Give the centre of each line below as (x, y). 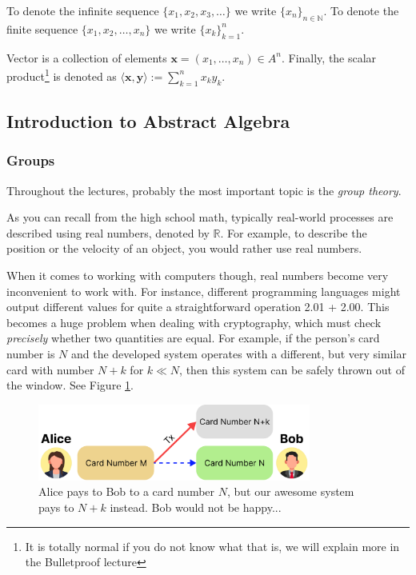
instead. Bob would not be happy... (196, 507)
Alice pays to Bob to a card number (127, 491)
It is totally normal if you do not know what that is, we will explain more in (212, 546)
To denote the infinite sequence (83, 10)
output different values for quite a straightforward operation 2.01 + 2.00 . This (198, 307)
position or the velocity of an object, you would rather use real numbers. (184, 248)
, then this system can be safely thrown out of (292, 369)
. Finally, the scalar (329, 57)
